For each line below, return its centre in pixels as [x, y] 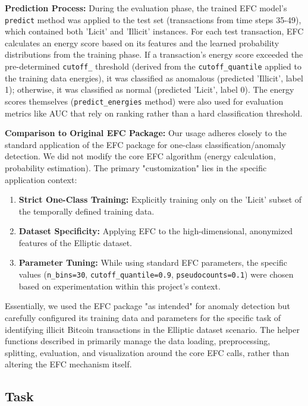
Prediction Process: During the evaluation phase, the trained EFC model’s [146, 8]
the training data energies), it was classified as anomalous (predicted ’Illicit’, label [154, 78]
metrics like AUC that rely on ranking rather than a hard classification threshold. [154, 113]
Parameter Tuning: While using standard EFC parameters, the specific [153, 262]
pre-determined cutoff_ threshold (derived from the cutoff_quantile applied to [153, 66]
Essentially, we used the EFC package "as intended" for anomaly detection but [148, 306]
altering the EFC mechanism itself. [68, 364]
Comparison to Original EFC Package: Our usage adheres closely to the [146, 133]
